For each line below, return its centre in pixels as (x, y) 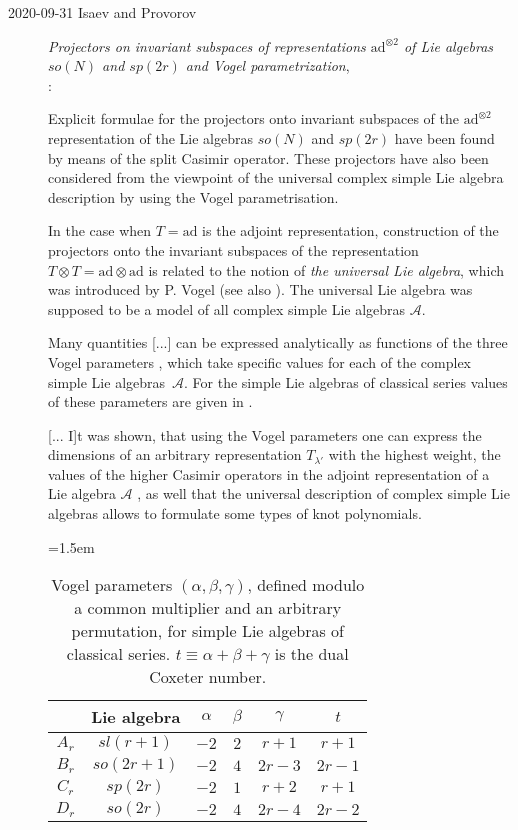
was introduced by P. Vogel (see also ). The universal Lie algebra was (260, 289)
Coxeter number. (208, 677)
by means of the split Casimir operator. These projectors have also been (268, 157)
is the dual (311, 654)
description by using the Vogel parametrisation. (193, 196)
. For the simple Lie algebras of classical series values (346, 381)
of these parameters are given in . (150, 401)
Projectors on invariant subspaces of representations (207, 45)
